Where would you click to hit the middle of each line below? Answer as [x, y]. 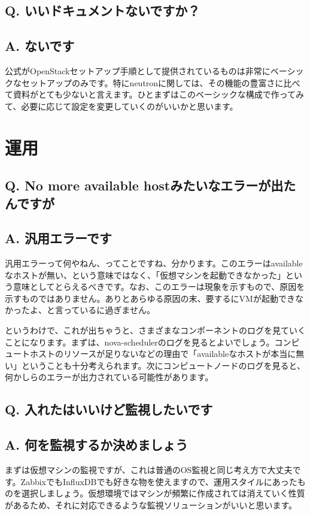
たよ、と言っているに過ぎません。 [88, 310]
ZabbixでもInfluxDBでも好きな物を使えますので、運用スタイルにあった [159, 481]
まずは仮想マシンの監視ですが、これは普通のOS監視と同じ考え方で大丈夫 [149, 470]
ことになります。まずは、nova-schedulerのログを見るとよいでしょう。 [140, 342]
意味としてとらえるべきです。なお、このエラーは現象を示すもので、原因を [159, 287]
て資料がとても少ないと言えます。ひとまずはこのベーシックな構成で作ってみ [155, 94]
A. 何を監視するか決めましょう [96, 445]
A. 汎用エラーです [58, 238]
